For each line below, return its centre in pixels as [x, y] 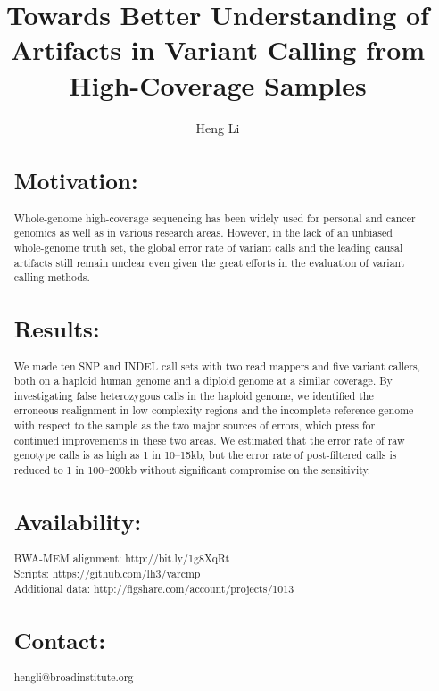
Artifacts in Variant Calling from [218, 50]
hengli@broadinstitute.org [74, 676]
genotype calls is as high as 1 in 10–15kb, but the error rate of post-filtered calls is [205, 455]
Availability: [78, 522]
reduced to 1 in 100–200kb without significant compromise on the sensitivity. [192, 470]
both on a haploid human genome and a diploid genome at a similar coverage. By [203, 381]
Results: [57, 329]
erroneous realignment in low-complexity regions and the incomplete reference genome [214, 410]
